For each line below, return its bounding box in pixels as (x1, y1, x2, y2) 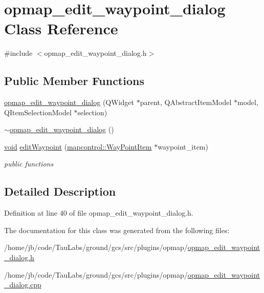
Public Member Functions (4, 73, 144, 89)
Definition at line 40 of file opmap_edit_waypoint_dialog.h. (4, 207, 193, 218)
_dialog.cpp (4, 279, 41, 290)
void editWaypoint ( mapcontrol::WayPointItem (4, 141, 152, 152)
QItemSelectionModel (4, 107, 72, 117)
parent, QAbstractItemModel (140, 97, 232, 108)
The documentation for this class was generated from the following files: (4, 224, 230, 235)
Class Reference (4, 18, 118, 39)
